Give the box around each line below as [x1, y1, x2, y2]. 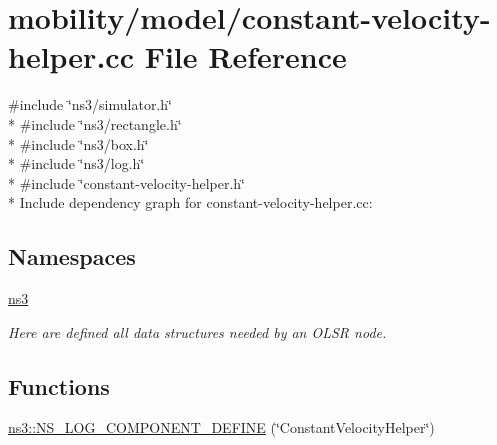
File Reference [144, 36, 347, 77]
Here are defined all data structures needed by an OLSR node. [8, 321, 387, 342]
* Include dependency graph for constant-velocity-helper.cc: [8, 192, 373, 213]
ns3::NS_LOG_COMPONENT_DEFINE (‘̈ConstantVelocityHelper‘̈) [8, 417, 435, 438]
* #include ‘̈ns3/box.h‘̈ [8, 133, 149, 154]
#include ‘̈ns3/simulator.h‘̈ [8, 94, 172, 115]
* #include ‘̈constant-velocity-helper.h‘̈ [8, 172, 245, 193]
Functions [8, 370, 110, 401]
